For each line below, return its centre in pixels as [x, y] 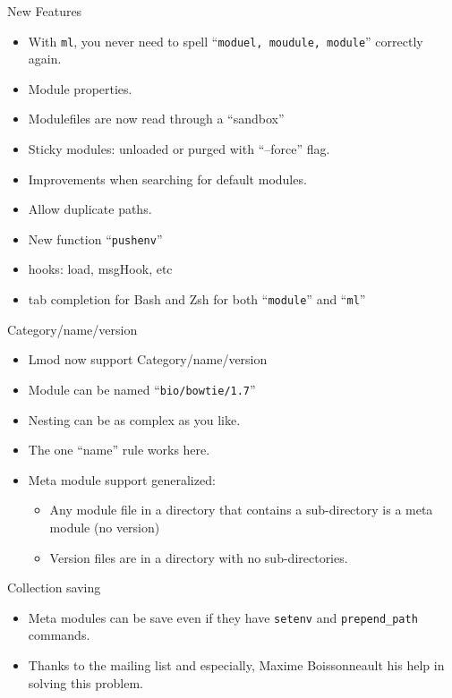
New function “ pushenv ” [95, 238]
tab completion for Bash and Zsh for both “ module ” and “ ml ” [197, 299]
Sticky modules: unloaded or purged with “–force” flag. [179, 149]
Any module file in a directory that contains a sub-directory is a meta [241, 510]
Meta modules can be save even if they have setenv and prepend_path [223, 617]
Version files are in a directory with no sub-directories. [199, 557]
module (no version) [105, 527]
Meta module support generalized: [122, 479]
